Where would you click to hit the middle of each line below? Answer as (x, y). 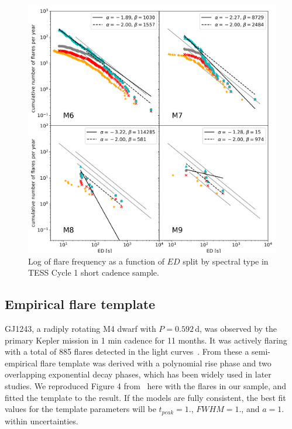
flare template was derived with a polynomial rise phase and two (156, 363)
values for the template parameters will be (80, 409)
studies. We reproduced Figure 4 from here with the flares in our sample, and (146, 385)
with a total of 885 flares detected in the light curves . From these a (127, 351)
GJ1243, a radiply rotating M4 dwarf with (80, 328)
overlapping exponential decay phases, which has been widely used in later (138, 374)
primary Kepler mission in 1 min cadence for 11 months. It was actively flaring (146, 340)
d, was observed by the (236, 328)
